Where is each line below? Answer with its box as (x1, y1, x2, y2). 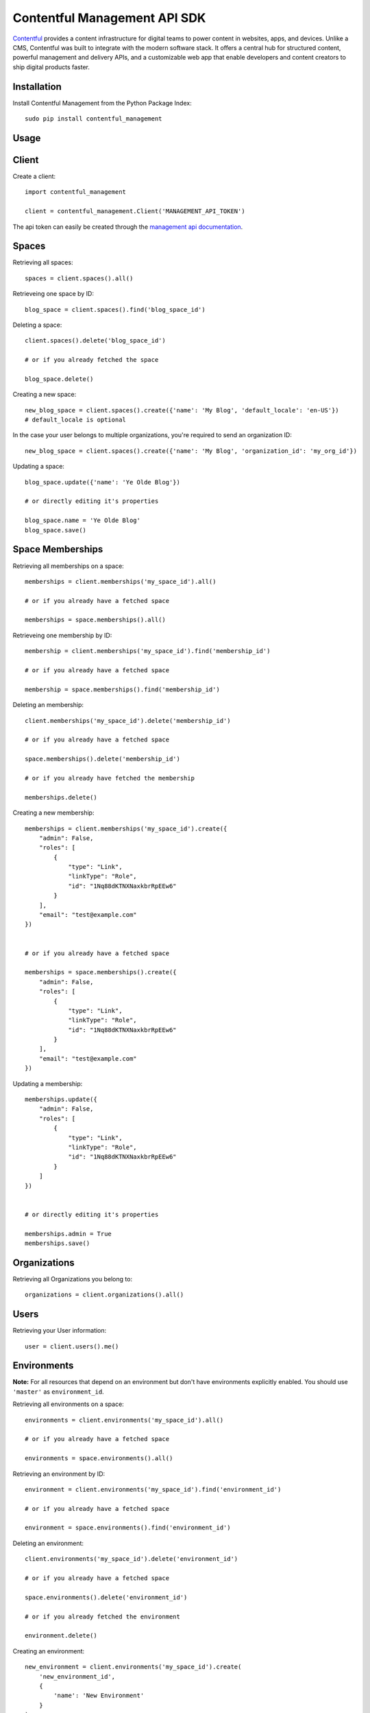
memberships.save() (25, 1239, 90, 1247)
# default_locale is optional (25, 416, 127, 424)
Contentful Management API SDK (12, 10, 206, 25)
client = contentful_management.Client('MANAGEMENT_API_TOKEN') (25, 208, 246, 215)
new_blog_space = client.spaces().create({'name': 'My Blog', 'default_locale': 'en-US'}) (25, 406, 339, 414)
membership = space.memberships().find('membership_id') (25, 685, 221, 693)
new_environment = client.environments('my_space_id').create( (25, 1663, 242, 1671)
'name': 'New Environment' (53, 1692, 145, 1699)
